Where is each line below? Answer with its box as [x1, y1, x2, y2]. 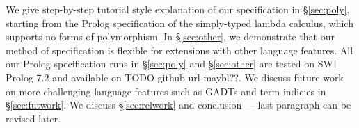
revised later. [6, 111, 61, 125]
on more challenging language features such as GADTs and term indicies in [6, 83, 326, 98]
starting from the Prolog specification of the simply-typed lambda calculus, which [6, 15, 353, 30]
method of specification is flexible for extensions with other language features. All [6, 42, 353, 57]
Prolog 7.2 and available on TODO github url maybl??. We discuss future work [6, 70, 344, 84]
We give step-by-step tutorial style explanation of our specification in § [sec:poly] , [6, 2, 350, 16]
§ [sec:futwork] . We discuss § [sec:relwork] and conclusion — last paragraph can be [6, 97, 351, 112]
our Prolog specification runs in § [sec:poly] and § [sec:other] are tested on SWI [6, 56, 337, 71]
